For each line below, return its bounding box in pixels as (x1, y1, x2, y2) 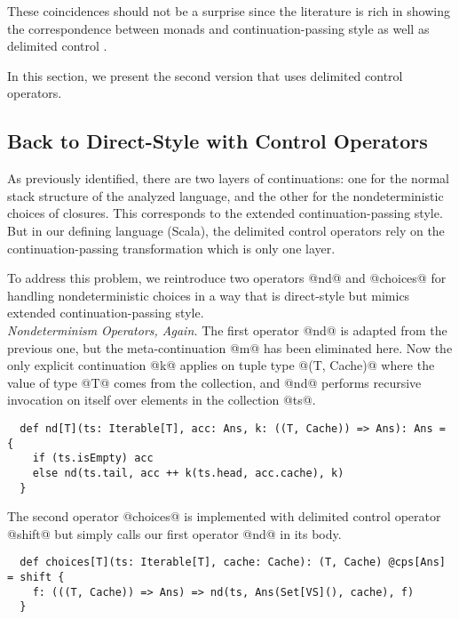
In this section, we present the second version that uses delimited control (7, 66, 403, 84)
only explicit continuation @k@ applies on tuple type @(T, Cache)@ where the (7, 356, 435, 374)
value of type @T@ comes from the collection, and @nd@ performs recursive (7, 373, 422, 391)
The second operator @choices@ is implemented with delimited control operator (7, 507, 441, 526)
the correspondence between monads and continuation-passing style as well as (7, 19, 430, 37)
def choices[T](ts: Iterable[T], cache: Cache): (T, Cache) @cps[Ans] (20, 556, 446, 569)
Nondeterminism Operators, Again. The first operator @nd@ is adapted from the (7, 320, 447, 339)
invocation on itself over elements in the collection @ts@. (7, 390, 316, 409)
